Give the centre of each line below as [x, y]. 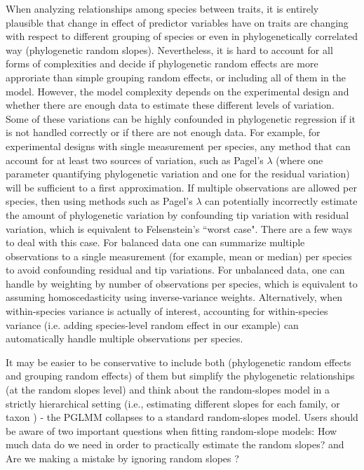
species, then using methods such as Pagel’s [99, 201]
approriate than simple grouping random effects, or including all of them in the [176, 77]
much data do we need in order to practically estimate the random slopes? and [175, 444]
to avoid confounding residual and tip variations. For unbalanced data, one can [175, 270]
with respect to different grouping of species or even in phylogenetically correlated [182, 36]
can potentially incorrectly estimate [281, 201]
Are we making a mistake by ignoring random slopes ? [122, 458]
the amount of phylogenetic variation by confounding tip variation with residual [177, 214]
